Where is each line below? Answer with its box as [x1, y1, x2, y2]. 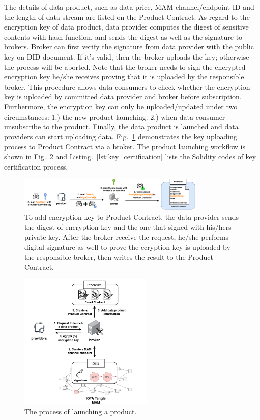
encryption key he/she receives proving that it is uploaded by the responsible [4, 71, 244, 82]
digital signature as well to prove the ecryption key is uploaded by [24, 241, 230, 252]
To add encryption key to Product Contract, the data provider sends [24, 211, 239, 222]
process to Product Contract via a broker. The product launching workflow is [4, 141, 245, 152]
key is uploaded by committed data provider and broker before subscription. [4, 91, 242, 102]
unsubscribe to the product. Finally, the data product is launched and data [4, 121, 239, 132]
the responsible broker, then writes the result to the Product [24, 251, 213, 262]
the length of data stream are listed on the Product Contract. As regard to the [4, 11, 250, 22]
